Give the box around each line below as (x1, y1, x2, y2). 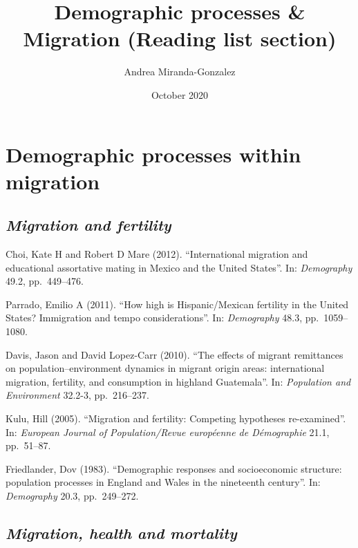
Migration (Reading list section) (23, 24, 337, 53)
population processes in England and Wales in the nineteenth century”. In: (6, 475, 321, 489)
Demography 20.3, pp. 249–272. (6, 488, 139, 502)
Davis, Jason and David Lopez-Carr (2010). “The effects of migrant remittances (6, 347, 343, 361)
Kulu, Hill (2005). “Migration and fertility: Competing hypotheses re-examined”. (6, 411, 346, 426)
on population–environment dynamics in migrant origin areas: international (6, 361, 325, 375)
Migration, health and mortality (6, 522, 237, 543)
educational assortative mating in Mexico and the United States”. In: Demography (6, 260, 352, 274)
